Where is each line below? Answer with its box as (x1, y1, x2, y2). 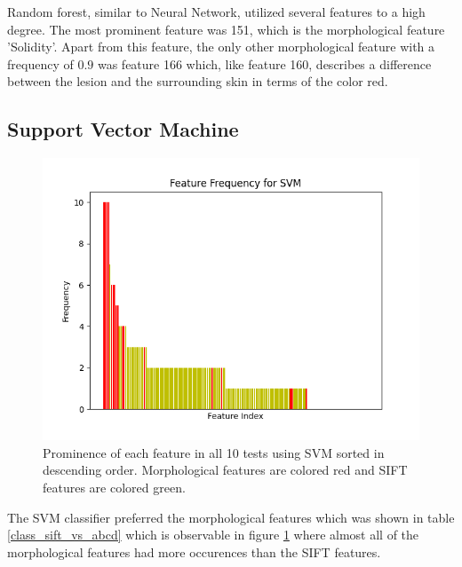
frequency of (7, 54, 74, 73)
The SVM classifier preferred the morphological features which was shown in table (7, 508, 455, 526)
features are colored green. (43, 477, 186, 496)
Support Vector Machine (7, 115, 239, 143)
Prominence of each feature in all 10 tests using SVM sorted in (43, 443, 385, 461)
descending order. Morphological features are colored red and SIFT (43, 461, 408, 479)
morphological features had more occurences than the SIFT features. (7, 542, 381, 561)
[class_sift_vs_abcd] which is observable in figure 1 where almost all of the (7, 525, 419, 544)
